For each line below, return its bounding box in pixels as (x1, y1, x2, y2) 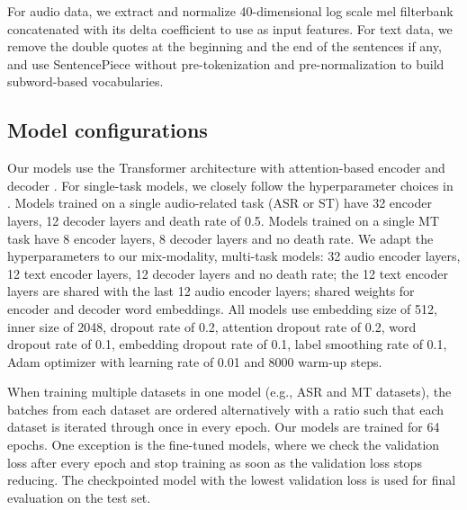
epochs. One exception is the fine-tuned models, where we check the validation (7, 435, 440, 454)
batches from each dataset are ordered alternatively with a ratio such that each (7, 399, 444, 418)
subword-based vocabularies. (7, 72, 164, 91)
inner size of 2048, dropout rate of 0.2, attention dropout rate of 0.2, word (7, 317, 417, 336)
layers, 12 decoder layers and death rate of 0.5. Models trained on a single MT (7, 210, 439, 229)
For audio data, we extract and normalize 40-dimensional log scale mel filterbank (7, 2, 454, 20)
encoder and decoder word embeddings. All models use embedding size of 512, (7, 299, 437, 318)
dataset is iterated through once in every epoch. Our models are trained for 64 (7, 417, 440, 436)
